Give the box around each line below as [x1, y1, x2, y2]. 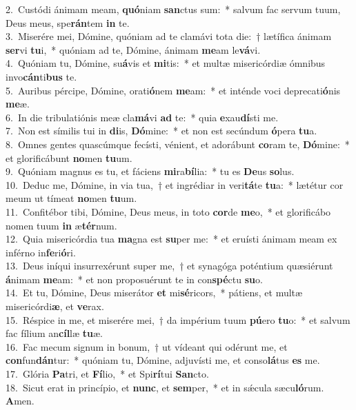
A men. [6, 393, 34, 408]
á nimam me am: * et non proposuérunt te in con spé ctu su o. [6, 271, 263, 286]
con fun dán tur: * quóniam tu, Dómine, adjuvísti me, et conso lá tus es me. [6, 353, 320, 367]
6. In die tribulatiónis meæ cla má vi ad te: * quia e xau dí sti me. [6, 110, 279, 124]
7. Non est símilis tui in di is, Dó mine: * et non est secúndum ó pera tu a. [6, 123, 317, 138]
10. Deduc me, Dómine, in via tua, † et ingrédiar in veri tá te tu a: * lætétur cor [6, 177, 344, 192]
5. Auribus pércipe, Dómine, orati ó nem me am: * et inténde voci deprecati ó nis [6, 83, 341, 97]
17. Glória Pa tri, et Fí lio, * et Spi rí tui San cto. [6, 367, 209, 381]
